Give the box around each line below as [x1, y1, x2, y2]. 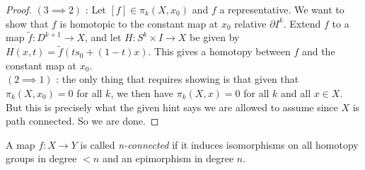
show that [6, 16, 49, 30]
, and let [85, 30, 122, 45]
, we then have [110, 86, 174, 100]
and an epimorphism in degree [102, 151, 234, 166]
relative [234, 16, 267, 30]
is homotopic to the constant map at [59, 16, 219, 30]
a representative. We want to [219, 2, 344, 16]
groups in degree [6, 151, 77, 166]
